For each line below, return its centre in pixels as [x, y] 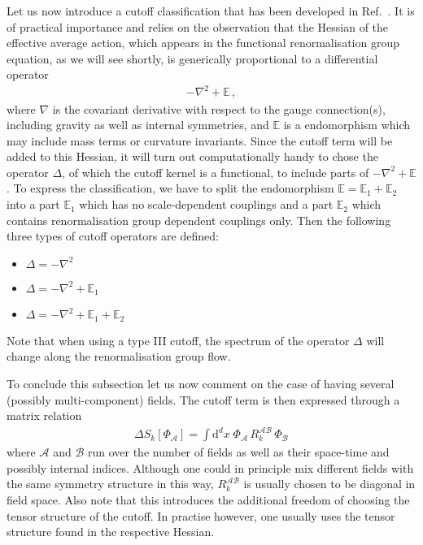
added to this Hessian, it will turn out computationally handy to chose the [192, 156]
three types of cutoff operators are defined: [113, 236]
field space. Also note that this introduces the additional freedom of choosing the [208, 500]
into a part [33, 204]
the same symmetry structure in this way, [110, 484]
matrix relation [44, 415]
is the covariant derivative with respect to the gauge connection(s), [219, 108]
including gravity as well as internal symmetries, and [138, 125]
